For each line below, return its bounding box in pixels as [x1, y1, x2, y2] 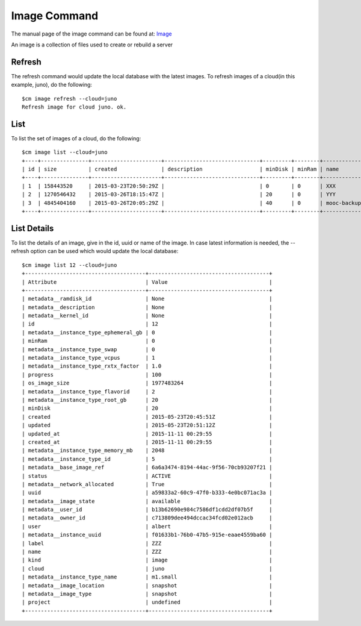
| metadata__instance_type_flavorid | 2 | [22, 388, 273, 395]
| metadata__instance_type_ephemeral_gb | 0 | [22, 329, 273, 336]
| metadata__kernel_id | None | [22, 312, 273, 319]
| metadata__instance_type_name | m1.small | [22, 574, 273, 581]
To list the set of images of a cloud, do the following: [11, 134, 141, 142]
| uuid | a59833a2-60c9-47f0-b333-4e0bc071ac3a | [22, 489, 273, 496]
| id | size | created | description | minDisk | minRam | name [22, 166, 339, 173]
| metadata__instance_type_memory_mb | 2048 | [22, 447, 273, 454]
